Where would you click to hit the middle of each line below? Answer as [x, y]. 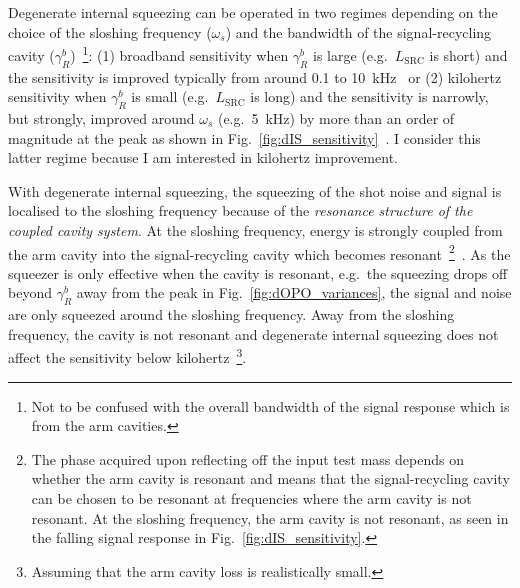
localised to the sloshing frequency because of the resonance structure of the [240, 210]
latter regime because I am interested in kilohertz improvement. [203, 157]
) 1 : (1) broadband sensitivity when [179, 53]
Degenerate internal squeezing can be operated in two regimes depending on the [253, 12]
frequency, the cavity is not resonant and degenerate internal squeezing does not [253, 333]
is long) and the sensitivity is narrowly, [369, 96]
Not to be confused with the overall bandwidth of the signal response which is [270, 405]
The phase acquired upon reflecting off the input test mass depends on [247, 458]
